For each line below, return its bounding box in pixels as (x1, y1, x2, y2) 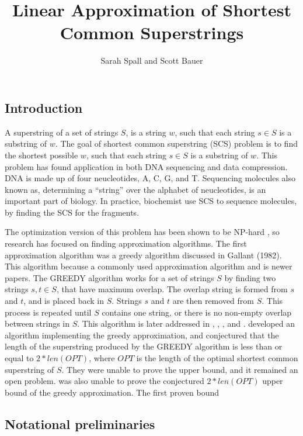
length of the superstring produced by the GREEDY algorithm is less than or (5, 340, 283, 352)
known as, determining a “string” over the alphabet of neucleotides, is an (5, 183, 266, 195)
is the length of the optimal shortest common (136, 352, 298, 364)
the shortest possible (5, 148, 78, 161)
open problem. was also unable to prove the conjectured (5, 375, 204, 387)
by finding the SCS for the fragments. (5, 206, 140, 218)
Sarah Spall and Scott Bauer (100, 54, 203, 67)
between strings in (5, 317, 70, 330)
